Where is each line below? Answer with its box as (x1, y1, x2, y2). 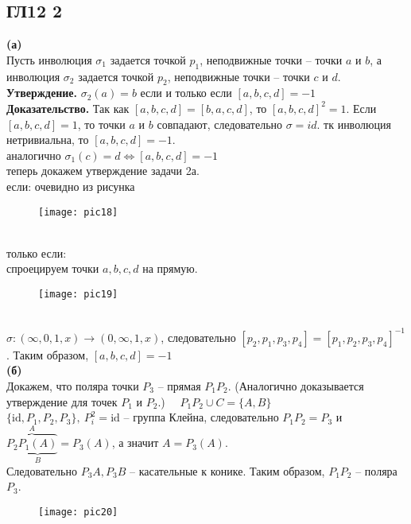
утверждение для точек (6, 393, 118, 409)
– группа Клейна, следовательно (123, 409, 279, 425)
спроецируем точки (6, 260, 99, 277)
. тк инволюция (316, 115, 391, 132)
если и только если (140, 84, 232, 101)
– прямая (157, 377, 201, 394)
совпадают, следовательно (157, 115, 283, 132)
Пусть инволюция (6, 51, 92, 68)
